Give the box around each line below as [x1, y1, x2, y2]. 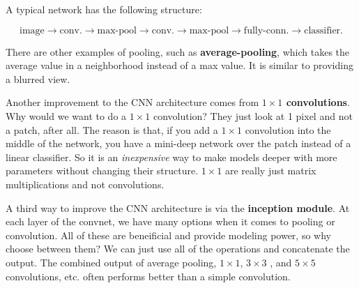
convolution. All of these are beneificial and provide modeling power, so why [6, 227, 331, 242]
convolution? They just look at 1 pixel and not [153, 108, 353, 123]
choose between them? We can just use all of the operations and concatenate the [6, 241, 350, 256]
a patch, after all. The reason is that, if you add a [6, 122, 218, 137]
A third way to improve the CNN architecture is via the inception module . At [6, 200, 350, 215]
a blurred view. [6, 71, 70, 86]
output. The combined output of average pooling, [6, 255, 217, 269]
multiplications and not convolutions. [6, 176, 165, 191]
